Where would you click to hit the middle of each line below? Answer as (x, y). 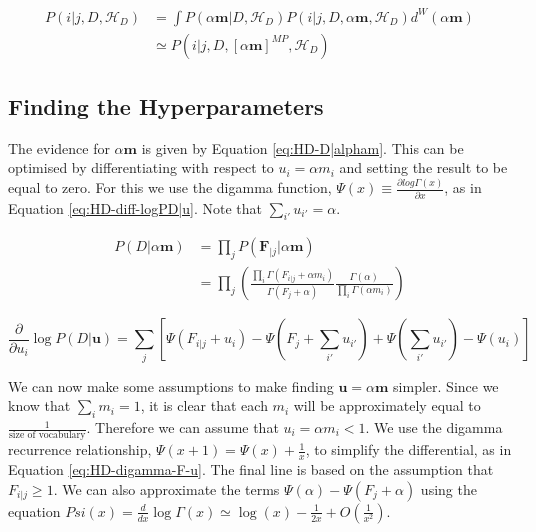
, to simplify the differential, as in (408, 449)
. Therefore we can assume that (182, 427)
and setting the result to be (423, 167)
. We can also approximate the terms (166, 488)
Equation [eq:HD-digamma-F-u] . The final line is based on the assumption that (251, 469)
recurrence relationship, (80, 449)
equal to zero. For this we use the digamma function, (170, 187)
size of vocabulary (47, 435)
